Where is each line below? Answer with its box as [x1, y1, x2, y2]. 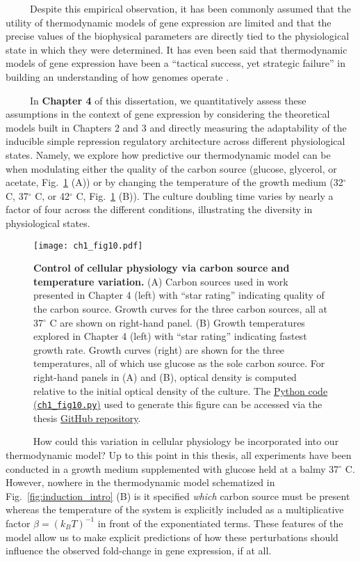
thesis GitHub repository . [33, 410, 141, 425]
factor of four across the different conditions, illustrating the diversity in [6, 202, 313, 217]
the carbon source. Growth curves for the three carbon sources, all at [33, 301, 328, 315]
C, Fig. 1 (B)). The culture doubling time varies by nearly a [76, 188, 334, 203]
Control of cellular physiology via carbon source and [33, 260, 290, 275]
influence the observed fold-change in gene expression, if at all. [6, 543, 272, 558]
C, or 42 [35, 188, 69, 203]
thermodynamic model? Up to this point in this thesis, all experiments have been [6, 447, 352, 462]
